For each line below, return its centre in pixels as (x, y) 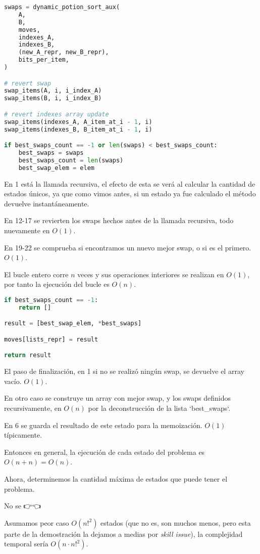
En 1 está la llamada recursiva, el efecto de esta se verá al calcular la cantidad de (130, 183)
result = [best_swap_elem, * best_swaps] (73, 324)
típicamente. (23, 435)
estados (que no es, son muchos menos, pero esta (176, 522)
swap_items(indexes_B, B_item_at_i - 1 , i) (78, 129)
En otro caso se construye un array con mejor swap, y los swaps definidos (117, 398)
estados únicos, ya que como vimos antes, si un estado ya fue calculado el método (130, 194)
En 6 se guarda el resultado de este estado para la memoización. (103, 425)
